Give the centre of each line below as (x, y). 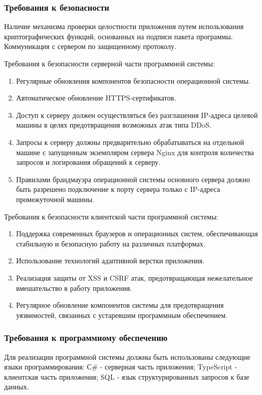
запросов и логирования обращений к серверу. (88, 162)
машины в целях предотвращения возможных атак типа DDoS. (114, 125)
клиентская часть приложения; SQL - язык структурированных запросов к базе (127, 376)
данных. (17, 387)
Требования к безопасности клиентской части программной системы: (111, 216)
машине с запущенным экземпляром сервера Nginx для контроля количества (135, 152)
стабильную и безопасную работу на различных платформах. (111, 243)
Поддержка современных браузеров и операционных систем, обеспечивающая (137, 233)
